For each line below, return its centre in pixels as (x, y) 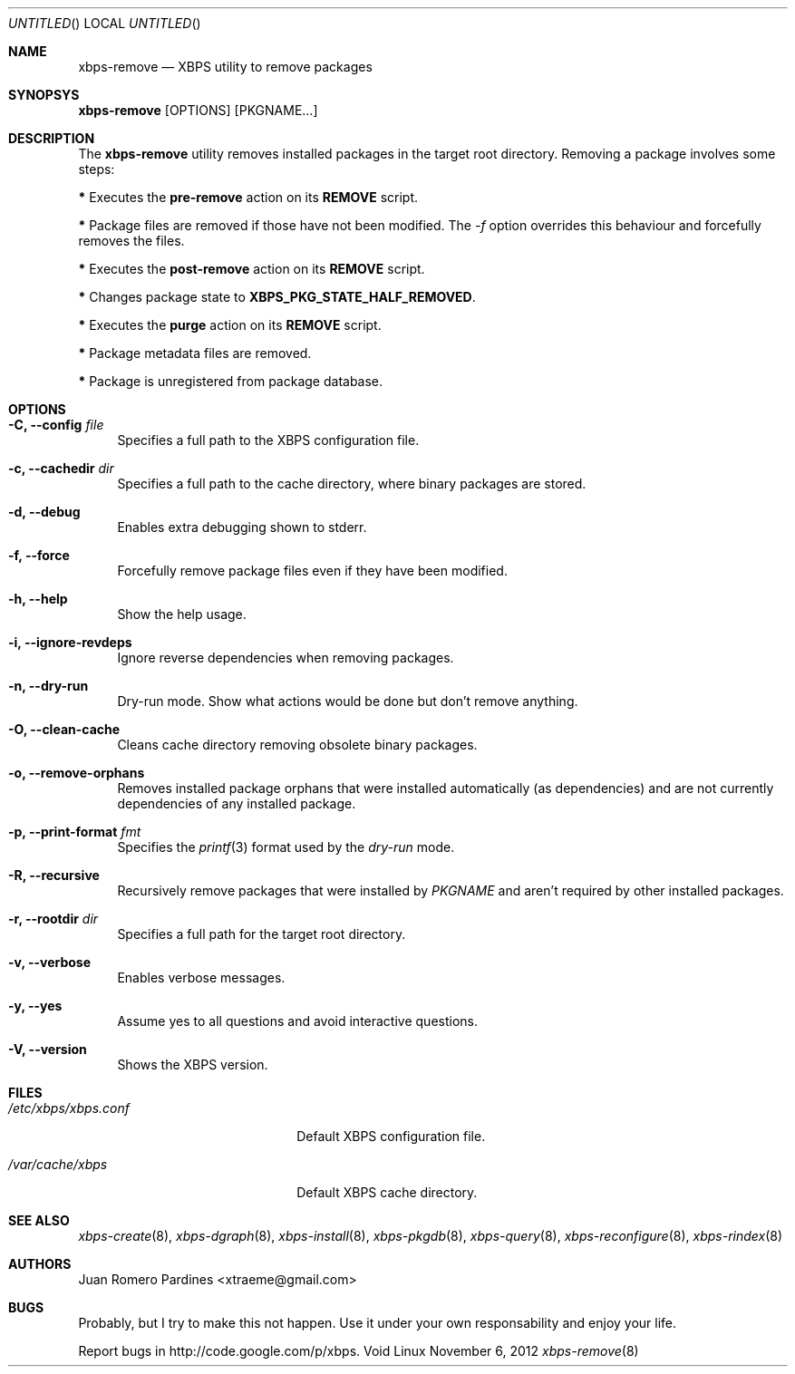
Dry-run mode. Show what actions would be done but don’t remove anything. (348, 701)
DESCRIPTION (52, 138)
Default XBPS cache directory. (387, 1192)
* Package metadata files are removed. (195, 353)
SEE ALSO (39, 1220)
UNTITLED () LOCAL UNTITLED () (105, 23)
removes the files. (131, 241)
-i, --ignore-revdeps (70, 642)
